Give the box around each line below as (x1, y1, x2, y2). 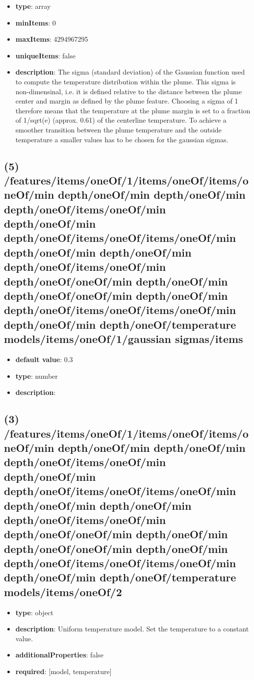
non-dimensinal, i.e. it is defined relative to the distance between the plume (15, 86, 242, 96)
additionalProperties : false (15, 650, 104, 660)
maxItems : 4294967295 (15, 34, 88, 44)
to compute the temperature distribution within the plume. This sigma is (15, 76, 236, 86)
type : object (15, 607, 53, 617)
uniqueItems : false (15, 50, 76, 60)
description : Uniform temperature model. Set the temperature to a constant (15, 624, 249, 634)
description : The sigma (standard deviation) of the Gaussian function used (15, 67, 245, 77)
